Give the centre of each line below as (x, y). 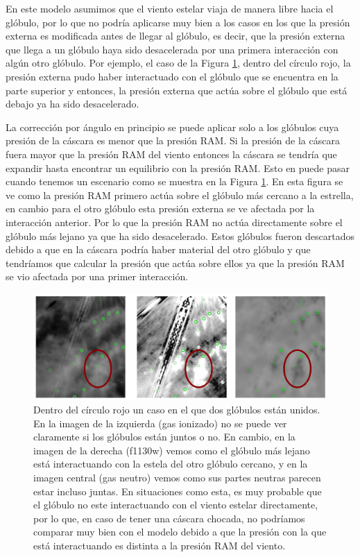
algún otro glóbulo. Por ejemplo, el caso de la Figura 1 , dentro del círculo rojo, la (178, 63)
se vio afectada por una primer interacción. (97, 276)
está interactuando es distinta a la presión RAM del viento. (160, 546)
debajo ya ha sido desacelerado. (72, 104)
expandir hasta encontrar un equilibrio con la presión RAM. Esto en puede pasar (178, 168)
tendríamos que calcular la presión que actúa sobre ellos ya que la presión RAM (175, 263)
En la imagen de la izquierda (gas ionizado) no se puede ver (160, 423)
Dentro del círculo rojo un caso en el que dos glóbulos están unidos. (177, 410)
